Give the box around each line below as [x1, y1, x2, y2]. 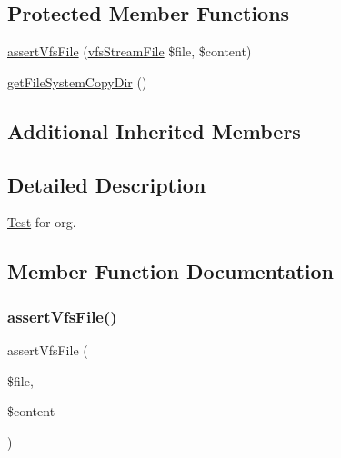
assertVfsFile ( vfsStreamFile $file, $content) [7, 42, 252, 61]
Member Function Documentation [7, 257, 335, 285]
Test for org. [7, 213, 76, 232]
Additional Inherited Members [7, 116, 301, 144]
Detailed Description [7, 170, 206, 198]
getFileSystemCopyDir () [7, 72, 147, 91]
